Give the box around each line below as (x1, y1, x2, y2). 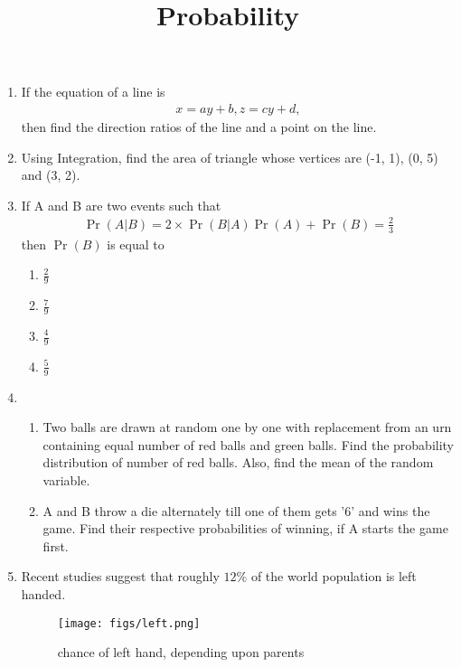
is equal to (107, 234, 165, 253)
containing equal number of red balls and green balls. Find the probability (42, 435, 455, 454)
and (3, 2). (21, 165, 80, 184)
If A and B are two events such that (21, 195, 221, 214)
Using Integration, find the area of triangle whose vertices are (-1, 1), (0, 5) (21, 147, 438, 166)
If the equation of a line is (21, 82, 165, 101)
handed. (21, 585, 66, 603)
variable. (42, 471, 90, 490)
